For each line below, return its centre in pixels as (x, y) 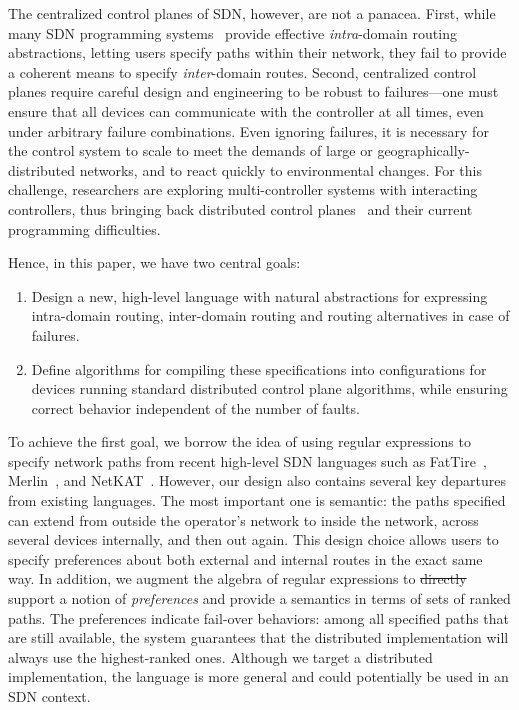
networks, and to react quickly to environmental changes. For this (280, 169)
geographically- (423, 150)
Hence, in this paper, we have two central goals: (154, 262)
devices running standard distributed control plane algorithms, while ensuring (269, 388)
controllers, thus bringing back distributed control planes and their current (240, 208)
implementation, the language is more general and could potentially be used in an (258, 676)
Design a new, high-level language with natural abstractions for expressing (259, 295)
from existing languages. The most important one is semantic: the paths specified (257, 500)
